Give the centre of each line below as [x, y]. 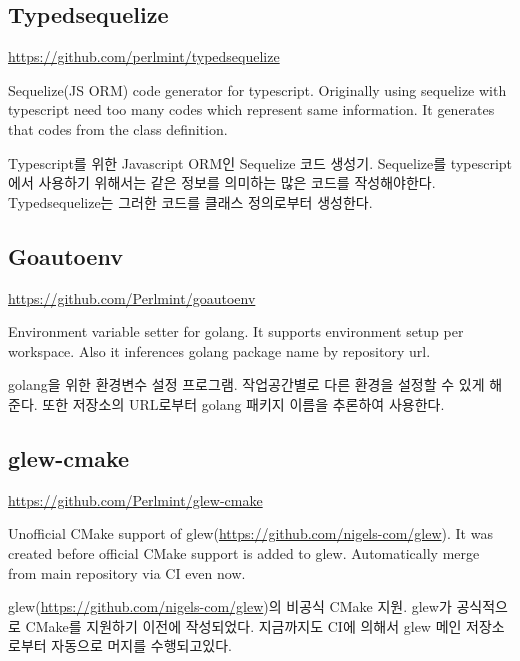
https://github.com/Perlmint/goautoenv [132, 297]
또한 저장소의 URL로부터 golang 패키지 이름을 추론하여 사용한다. [243, 403]
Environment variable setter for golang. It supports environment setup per [236, 331]
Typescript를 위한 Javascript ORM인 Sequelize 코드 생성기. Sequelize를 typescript [260, 162]
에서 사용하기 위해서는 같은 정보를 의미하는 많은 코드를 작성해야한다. [222, 182]
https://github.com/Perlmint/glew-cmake [135, 499]
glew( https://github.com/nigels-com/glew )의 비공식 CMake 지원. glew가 [230, 606]
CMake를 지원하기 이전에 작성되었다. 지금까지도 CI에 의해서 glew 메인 [243, 625]
